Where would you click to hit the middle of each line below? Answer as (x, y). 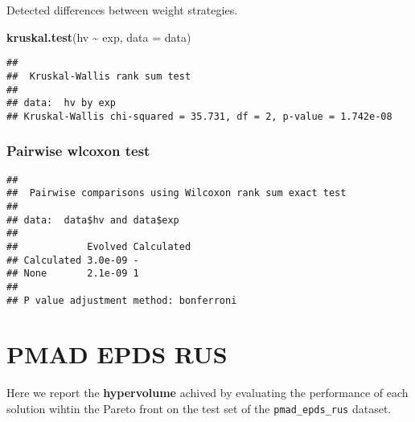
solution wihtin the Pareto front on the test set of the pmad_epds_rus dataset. (199, 408)
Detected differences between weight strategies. (122, 10)
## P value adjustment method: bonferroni (122, 300)
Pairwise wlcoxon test (78, 151)
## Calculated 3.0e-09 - (73, 260)
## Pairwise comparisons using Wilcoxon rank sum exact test (177, 193)
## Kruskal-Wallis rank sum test (99, 76)
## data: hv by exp (62, 103)
